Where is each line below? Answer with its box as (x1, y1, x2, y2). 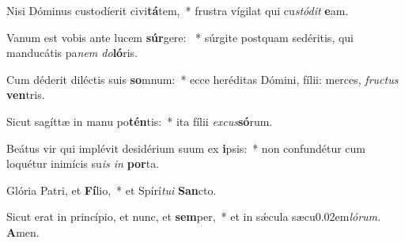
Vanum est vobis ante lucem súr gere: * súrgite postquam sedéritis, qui (6, 28, 354, 45)
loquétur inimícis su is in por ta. (6, 155, 160, 172)
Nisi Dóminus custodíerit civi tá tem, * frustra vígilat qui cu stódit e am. (6, 2, 349, 18)
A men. (6, 223, 40, 240)
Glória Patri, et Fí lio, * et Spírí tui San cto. (6, 181, 217, 198)
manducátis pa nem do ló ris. (6, 44, 138, 61)
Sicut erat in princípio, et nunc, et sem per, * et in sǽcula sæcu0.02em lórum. (6, 208, 381, 225)
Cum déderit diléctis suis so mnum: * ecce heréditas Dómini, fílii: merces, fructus (6, 70, 399, 87)
